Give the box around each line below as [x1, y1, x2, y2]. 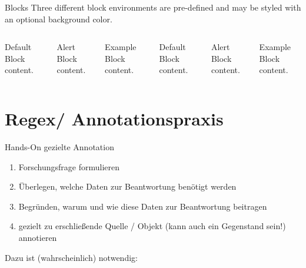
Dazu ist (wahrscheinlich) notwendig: [5, 251, 138, 263]
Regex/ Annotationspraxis [5, 107, 224, 131]
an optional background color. [5, 12, 112, 25]
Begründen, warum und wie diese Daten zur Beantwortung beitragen [18, 200, 267, 212]
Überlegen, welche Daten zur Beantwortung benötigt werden [18, 180, 237, 193]
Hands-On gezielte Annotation [5, 141, 114, 153]
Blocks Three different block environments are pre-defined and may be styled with [5, 1, 301, 13]
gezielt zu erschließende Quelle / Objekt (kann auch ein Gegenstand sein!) [18, 220, 286, 232]
